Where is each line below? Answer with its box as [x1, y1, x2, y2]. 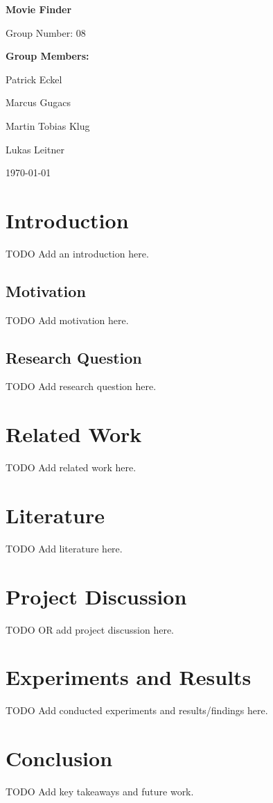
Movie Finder [6, 2, 72, 16]
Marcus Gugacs [6, 95, 71, 110]
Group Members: [6, 49, 89, 63]
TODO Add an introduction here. [6, 246, 149, 260]
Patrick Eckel [6, 71, 62, 86]
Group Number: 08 [6, 25, 86, 40]
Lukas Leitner [6, 142, 64, 156]
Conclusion [6, 744, 113, 772]
